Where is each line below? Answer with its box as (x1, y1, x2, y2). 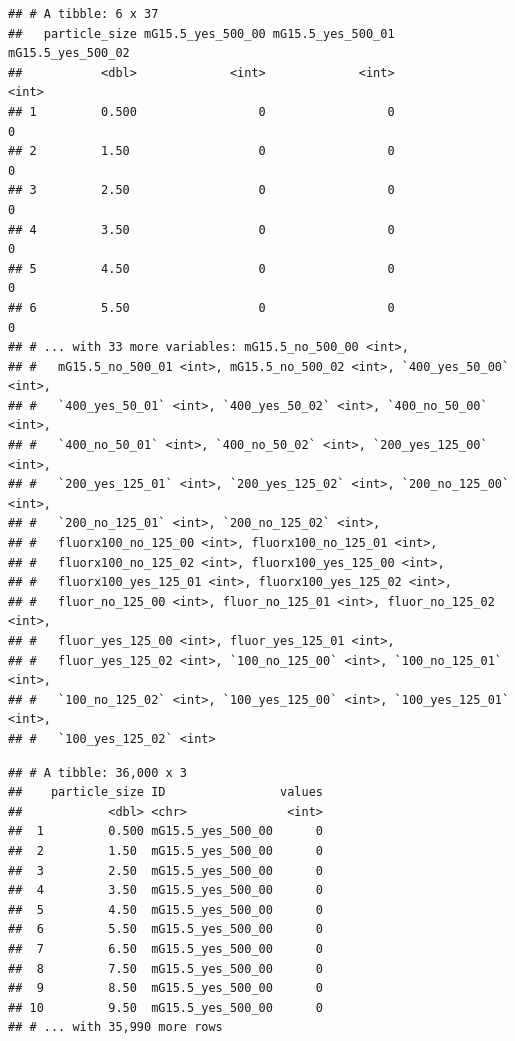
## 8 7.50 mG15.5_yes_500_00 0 (8, 961, 323, 976)
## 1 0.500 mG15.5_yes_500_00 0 (8, 824, 323, 839)
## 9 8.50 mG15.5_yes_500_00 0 (8, 981, 323, 996)
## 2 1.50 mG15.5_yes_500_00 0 (8, 843, 323, 858)
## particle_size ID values (8, 785, 323, 800)
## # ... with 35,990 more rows (8, 1020, 223, 1035)
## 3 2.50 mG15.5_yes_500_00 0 (8, 863, 323, 878)
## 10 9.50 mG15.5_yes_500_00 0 (8, 1000, 323, 1015)
